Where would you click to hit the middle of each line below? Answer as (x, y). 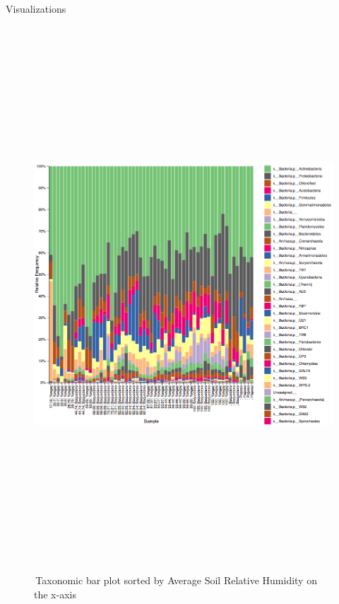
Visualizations (36, 8)
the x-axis (55, 594)
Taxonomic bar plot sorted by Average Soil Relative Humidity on (176, 580)
